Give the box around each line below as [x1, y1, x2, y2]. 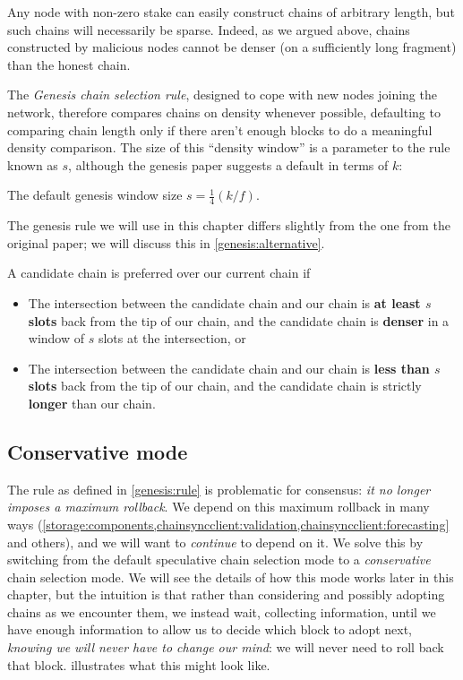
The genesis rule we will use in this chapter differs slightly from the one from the [7, 216, 450, 235]
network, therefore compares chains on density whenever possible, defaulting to [7, 102, 441, 121]
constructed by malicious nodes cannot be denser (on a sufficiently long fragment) [7, 38, 457, 56]
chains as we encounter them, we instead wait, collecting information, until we [7, 602, 436, 621]
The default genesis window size [7, 185, 183, 204]
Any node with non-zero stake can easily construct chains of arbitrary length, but [7, 3, 455, 21]
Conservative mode [7, 437, 188, 465]
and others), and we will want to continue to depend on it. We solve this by [7, 532, 424, 551]
